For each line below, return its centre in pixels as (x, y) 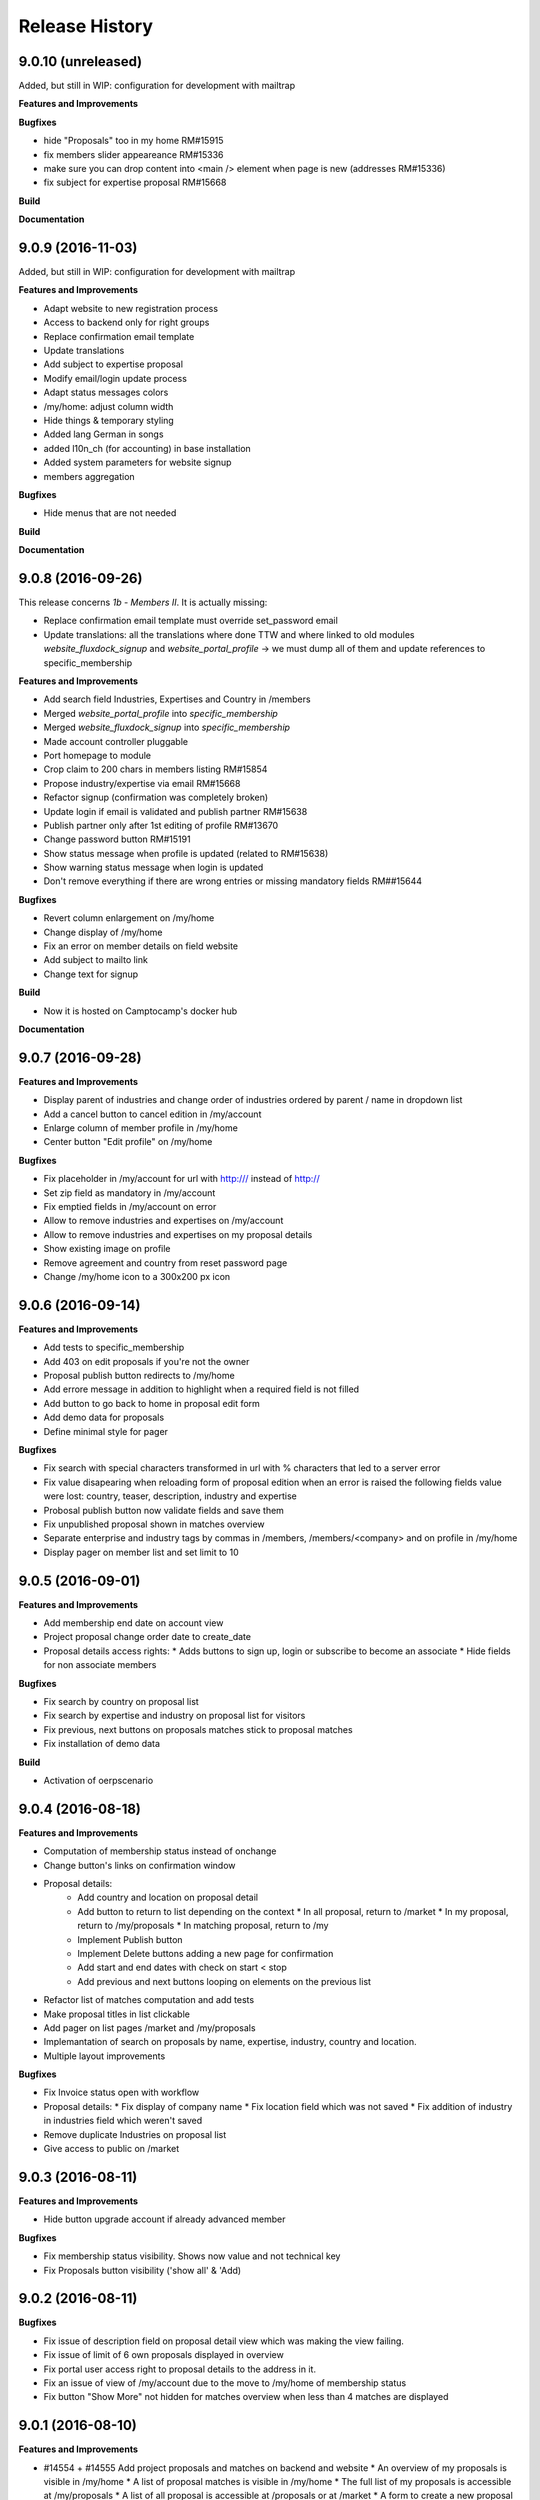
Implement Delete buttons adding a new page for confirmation (205, 1953)
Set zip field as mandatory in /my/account (129, 1192)
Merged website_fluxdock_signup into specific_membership (166, 727)
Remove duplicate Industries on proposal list (135, 2134)
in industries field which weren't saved (123, 2121)
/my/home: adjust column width (108, 406)
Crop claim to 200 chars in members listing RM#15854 (155, 769)
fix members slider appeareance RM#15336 (133, 154)
